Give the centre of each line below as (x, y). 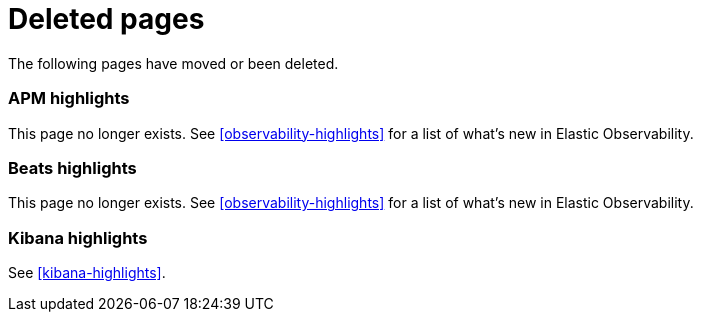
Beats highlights (72, 167)
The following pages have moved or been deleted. (173, 63)
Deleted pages (106, 19)
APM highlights (69, 98)
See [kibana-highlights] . (87, 272)
